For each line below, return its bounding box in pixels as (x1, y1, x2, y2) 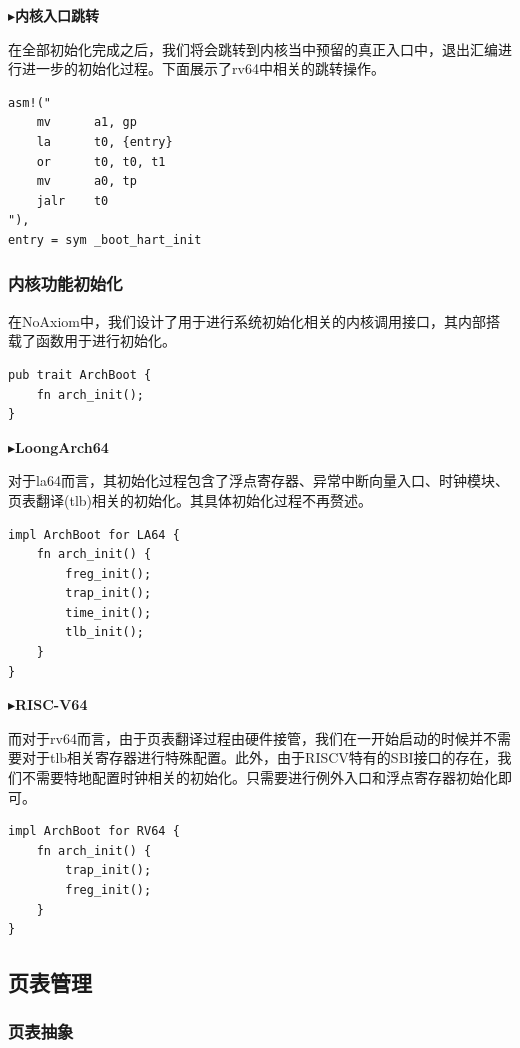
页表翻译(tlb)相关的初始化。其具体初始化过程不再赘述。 (8, 489, 373, 510)
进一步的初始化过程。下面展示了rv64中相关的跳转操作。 (21, 58, 385, 79)
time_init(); (65, 605, 152, 620)
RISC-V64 (15, 694, 88, 715)
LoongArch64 (15, 436, 109, 457)
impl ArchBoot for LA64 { (8, 527, 180, 542)
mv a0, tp (36, 174, 137, 189)
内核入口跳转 (15, 5, 100, 25)
